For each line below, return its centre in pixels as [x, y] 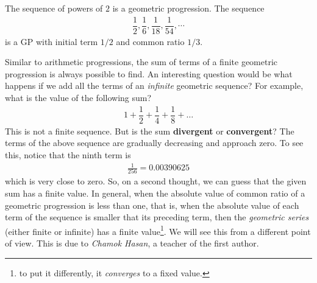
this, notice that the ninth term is [68, 154]
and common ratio [150, 41]
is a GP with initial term [52, 41]
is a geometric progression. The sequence [188, 8]
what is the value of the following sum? [78, 98]
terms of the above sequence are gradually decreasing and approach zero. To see [154, 143]
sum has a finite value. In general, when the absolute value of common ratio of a [155, 193]
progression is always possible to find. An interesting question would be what [149, 73]
